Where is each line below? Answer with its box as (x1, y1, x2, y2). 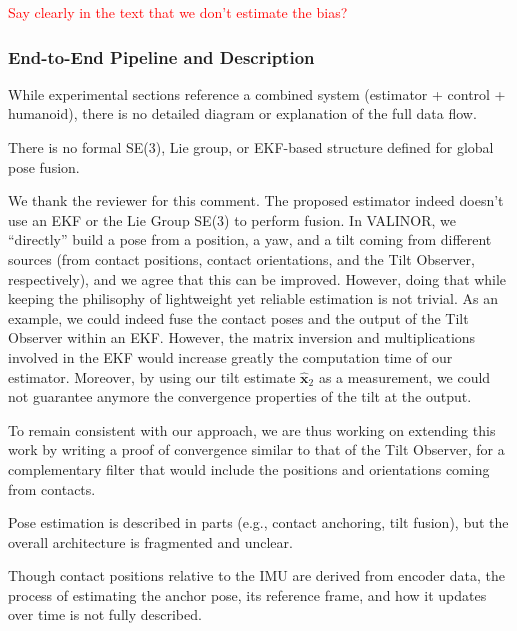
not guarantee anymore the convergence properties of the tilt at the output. (8, 386, 472, 407)
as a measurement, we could (318, 366, 491, 387)
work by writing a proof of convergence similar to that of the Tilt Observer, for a (8, 439, 505, 460)
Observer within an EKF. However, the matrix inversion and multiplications (8, 327, 476, 348)
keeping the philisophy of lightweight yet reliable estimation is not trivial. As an (8, 288, 499, 309)
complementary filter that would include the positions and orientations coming (8, 458, 490, 479)
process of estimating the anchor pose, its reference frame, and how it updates (8, 584, 487, 605)
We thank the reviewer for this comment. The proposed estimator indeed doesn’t (8, 190, 504, 211)
